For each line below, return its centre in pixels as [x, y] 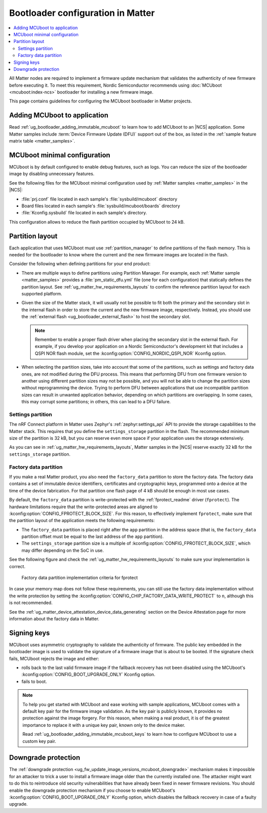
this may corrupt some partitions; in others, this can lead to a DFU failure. [96, 402]
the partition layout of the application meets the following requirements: [82, 521]
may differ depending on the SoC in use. [63, 550]
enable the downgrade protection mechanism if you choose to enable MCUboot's [92, 790]
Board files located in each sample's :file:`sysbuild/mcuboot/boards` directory [101, 206]
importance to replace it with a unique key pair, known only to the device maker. [104, 725]
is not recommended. [31, 603]
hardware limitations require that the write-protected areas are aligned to [83, 507]
